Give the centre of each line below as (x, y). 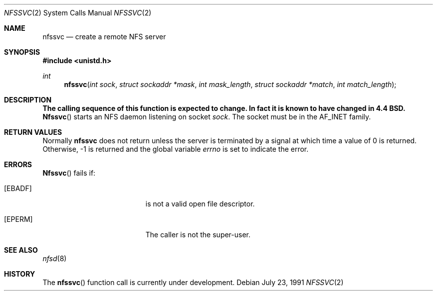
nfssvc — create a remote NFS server (104, 37)
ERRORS (18, 164)
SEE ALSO (21, 250)
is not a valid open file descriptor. (200, 204)
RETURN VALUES (33, 132)
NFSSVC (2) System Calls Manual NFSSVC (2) (78, 13)
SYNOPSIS (22, 52)
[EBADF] (18, 188)
